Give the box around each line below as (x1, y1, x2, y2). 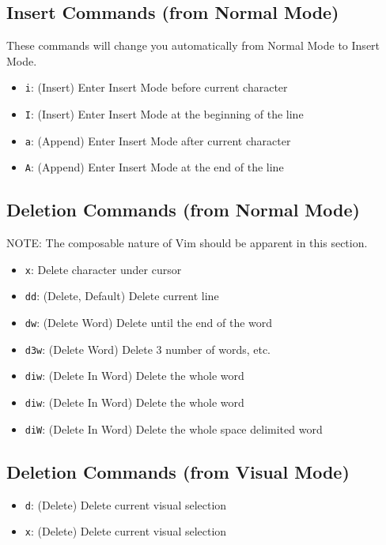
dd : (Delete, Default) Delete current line (25, 288, 219, 304)
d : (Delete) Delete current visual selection (25, 496, 227, 513)
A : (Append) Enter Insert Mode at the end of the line (25, 159, 284, 175)
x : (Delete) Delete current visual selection (25, 523, 227, 539)
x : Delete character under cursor (25, 261, 182, 277)
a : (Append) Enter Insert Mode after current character (25, 132, 291, 148)
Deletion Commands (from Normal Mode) (6, 197, 360, 222)
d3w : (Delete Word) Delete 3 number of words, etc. (25, 340, 271, 357)
